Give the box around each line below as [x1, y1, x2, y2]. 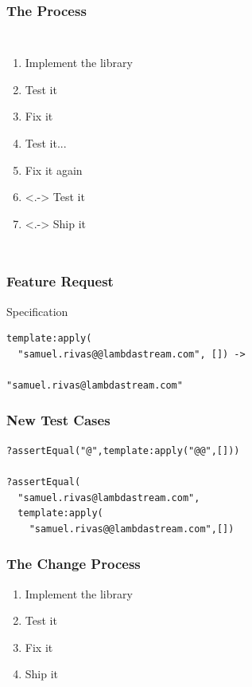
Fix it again [25, 161, 83, 178]
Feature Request [6, 271, 114, 291]
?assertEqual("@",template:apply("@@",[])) [6, 444, 240, 456]
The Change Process [6, 554, 141, 574]
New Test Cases [6, 410, 110, 430]
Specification [6, 302, 68, 319]
